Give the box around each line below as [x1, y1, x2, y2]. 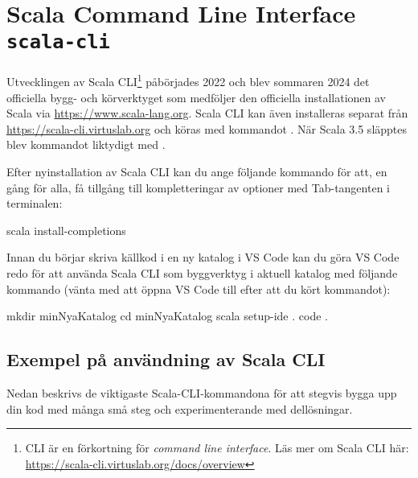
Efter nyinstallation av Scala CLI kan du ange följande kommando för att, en [6, 163, 387, 180]
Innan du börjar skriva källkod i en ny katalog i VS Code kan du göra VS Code [6, 249, 400, 266]
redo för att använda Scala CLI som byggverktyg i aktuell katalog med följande [6, 265, 398, 282]
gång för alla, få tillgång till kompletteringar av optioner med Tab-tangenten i [6, 179, 390, 196]
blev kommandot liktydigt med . [6, 136, 166, 153]
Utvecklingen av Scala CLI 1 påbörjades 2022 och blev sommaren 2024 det [6, 71, 370, 90]
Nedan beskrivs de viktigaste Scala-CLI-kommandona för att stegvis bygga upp [6, 385, 397, 402]
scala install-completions [6, 221, 126, 238]
